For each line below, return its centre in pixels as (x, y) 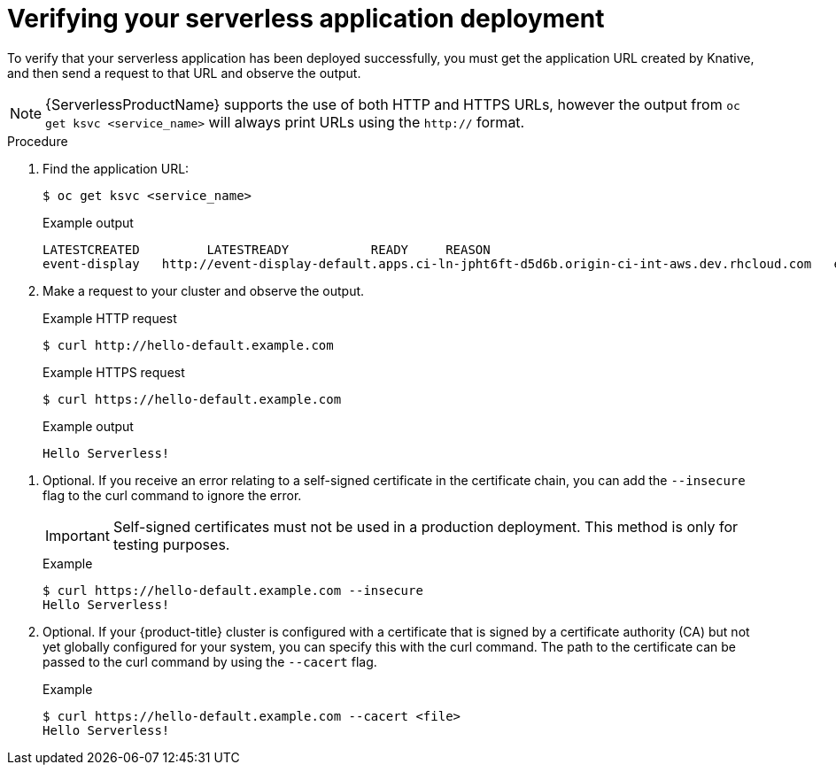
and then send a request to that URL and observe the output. (184, 73)
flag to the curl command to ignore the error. (172, 495)
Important (77, 535)
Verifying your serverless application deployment (306, 19)
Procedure (38, 141)
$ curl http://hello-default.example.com (188, 345)
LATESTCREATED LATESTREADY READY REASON (267, 249)
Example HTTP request (110, 318)
